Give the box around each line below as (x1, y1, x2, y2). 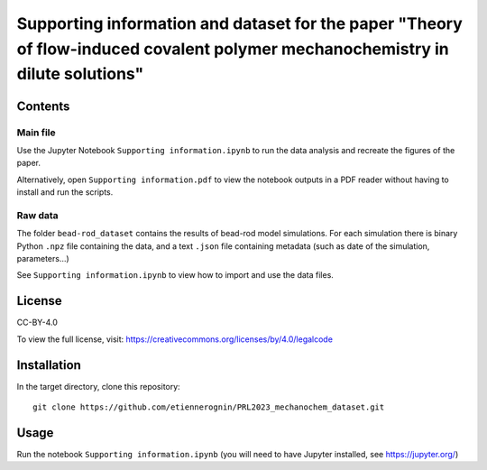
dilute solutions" (16, 64, 144, 85)
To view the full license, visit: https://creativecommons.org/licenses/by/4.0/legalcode (16, 334, 334, 345)
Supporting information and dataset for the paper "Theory (16, 14, 464, 33)
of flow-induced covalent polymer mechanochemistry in (16, 39, 450, 59)
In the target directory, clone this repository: (16, 381, 180, 392)
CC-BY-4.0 (16, 317, 58, 328)
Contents (16, 98, 70, 114)
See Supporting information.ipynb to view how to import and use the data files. (16, 270, 334, 281)
